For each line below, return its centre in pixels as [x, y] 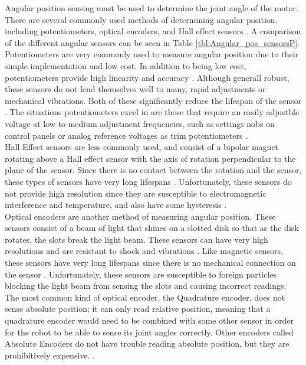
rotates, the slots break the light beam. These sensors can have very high [136, 239]
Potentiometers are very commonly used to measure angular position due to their [152, 54]
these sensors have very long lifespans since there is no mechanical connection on [150, 263]
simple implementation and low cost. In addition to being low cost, [126, 65]
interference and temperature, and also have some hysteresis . [116, 205]
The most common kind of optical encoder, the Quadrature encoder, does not [145, 297]
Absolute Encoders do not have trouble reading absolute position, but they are [147, 343]
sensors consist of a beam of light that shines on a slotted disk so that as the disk [152, 228]
